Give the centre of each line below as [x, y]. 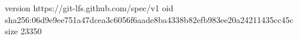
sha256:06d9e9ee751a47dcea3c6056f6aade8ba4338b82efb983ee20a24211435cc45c [149, 19]
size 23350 [23, 31]
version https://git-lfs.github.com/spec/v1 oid [89, 8]
